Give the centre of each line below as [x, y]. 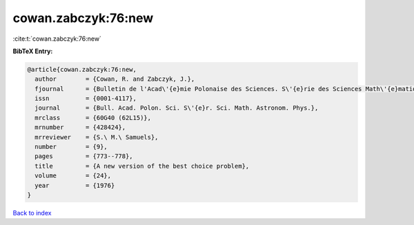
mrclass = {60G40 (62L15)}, [93, 118]
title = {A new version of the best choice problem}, [142, 166]
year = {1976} [75, 185]
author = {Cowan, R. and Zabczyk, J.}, [115, 79]
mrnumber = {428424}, [80, 127]
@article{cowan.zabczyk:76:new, [82, 69]
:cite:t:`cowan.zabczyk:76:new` [57, 39]
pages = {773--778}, [84, 156]
